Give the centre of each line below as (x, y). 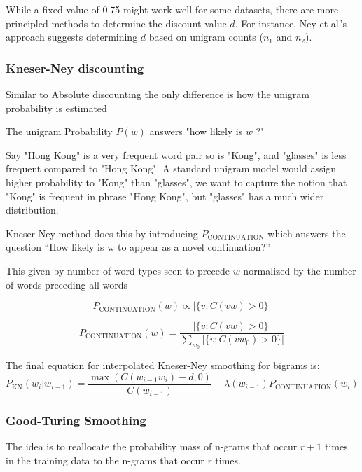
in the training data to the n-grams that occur (105, 460)
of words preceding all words (67, 284)
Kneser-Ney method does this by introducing (102, 233)
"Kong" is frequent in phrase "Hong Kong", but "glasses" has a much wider (165, 196)
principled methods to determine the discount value (116, 23)
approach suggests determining (72, 37)
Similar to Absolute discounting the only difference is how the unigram (158, 94)
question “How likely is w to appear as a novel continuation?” (138, 247)
